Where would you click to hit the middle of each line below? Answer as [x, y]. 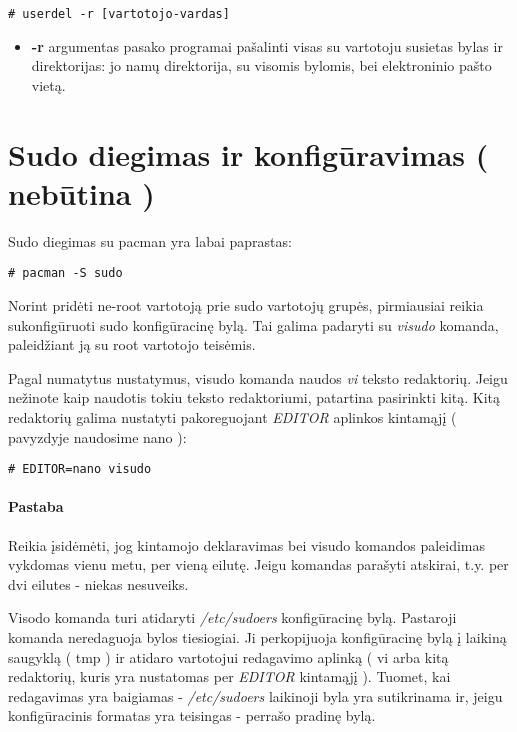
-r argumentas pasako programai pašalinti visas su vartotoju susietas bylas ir [267, 45]
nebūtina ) [81, 192]
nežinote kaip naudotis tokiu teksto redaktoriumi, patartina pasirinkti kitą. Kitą [254, 397]
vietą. [48, 84]
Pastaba [36, 506]
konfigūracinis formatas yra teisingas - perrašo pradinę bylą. [192, 715]
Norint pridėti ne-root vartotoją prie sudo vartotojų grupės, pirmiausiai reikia [246, 305]
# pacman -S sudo [65, 273]
